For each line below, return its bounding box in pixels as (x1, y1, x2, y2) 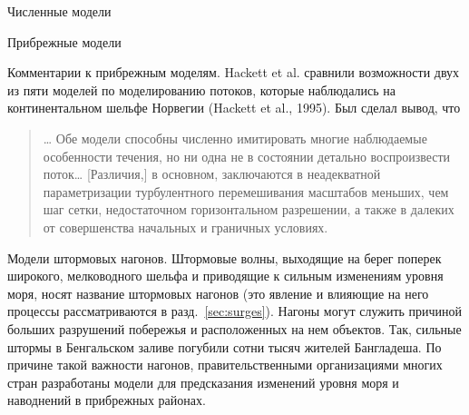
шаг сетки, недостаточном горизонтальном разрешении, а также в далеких (43, 200, 454, 219)
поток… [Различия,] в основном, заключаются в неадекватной (43, 164, 381, 183)
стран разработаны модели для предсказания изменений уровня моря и (7, 372, 399, 391)
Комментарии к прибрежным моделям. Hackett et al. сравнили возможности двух (7, 63, 460, 82)
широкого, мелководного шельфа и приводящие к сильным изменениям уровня (7, 266, 444, 285)
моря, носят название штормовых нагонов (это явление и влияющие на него (7, 283, 429, 302)
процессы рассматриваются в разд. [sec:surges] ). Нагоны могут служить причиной (7, 301, 463, 321)
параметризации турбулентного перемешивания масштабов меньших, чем (43, 182, 449, 201)
